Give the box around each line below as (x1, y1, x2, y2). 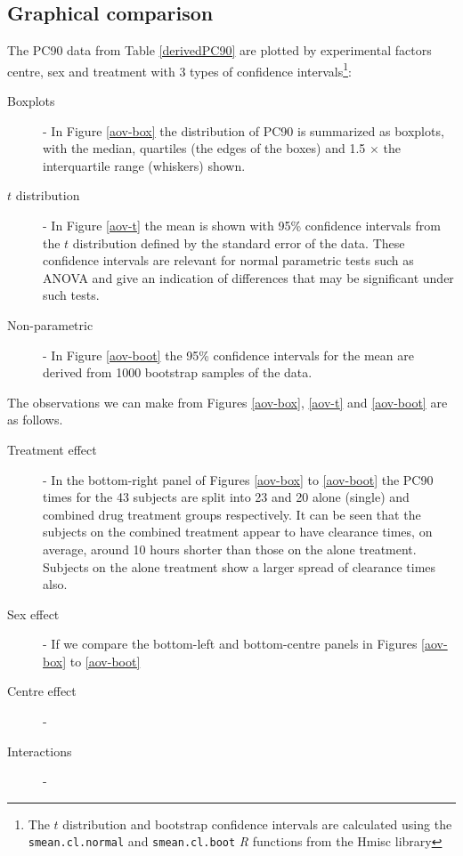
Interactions (7, 741, 72, 760)
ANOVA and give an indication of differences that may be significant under (43, 268, 454, 287)
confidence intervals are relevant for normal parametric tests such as (43, 251, 414, 270)
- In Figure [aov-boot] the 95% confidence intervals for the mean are (43, 345, 414, 364)
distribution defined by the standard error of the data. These (72, 233, 405, 252)
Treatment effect (7, 440, 97, 458)
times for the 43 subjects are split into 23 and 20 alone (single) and (43, 488, 410, 506)
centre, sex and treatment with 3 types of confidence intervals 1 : (7, 59, 352, 80)
